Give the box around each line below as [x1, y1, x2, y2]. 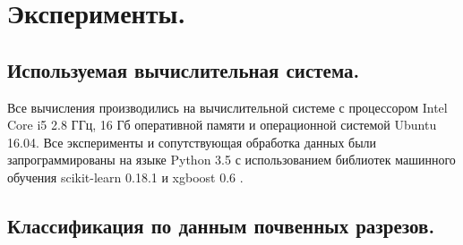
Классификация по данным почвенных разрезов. [7, 211, 435, 239]
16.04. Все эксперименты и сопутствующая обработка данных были [7, 132, 377, 151]
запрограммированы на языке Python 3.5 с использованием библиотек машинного [7, 150, 456, 169]
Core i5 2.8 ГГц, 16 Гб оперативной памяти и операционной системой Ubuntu [7, 115, 437, 134]
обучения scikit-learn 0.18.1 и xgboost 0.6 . [7, 167, 244, 186]
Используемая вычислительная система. [7, 55, 360, 83]
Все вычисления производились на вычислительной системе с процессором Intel [7, 97, 448, 116]
